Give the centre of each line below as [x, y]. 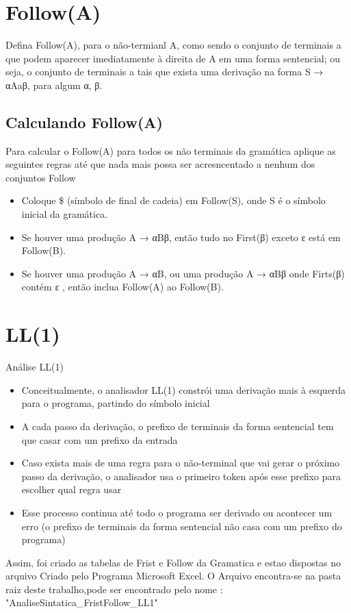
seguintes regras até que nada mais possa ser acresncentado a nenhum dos [160, 164]
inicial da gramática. [65, 214]
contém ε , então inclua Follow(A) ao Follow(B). [122, 287]
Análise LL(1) [35, 367]
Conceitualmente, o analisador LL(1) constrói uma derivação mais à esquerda [184, 389]
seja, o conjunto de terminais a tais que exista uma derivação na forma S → [165, 72]
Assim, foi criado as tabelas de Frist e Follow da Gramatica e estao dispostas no [173, 562]
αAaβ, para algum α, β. [54, 85]
